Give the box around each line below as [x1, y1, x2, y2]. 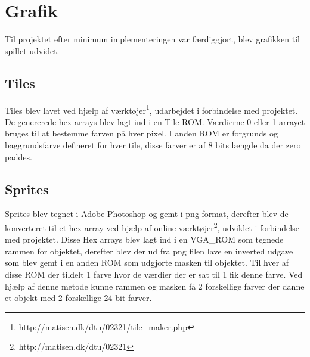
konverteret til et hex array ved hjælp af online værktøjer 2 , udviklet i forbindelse [5, 219, 299, 234]
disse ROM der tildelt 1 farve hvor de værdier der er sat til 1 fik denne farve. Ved [5, 268, 303, 280]
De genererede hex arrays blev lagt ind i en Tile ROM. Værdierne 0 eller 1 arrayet [5, 115, 305, 128]
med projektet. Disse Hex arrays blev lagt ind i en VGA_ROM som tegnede [5, 233, 284, 246]
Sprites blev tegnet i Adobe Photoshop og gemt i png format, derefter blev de [5, 207, 289, 220]
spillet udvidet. [5, 44, 60, 57]
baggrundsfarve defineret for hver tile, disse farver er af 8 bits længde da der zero [5, 138, 301, 151]
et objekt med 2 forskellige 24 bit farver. [5, 291, 152, 304]
